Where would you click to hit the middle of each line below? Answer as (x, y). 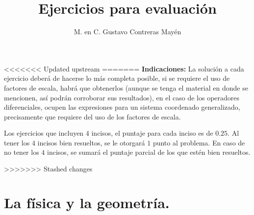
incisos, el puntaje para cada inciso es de (152, 133)
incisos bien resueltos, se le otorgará (91, 142)
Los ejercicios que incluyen (44, 133)
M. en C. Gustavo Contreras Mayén (127, 32)
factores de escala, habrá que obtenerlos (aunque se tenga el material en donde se (126, 87)
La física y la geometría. (87, 202)
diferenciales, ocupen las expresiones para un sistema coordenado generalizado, (122, 107)
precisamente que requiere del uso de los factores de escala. (92, 116)
